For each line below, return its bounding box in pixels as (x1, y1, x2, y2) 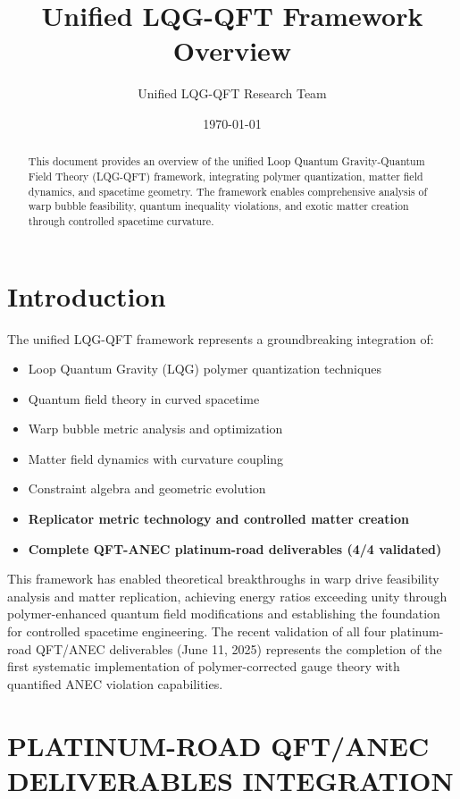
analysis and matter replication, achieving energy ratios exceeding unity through (7, 586, 447, 605)
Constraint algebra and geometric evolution (28, 479, 266, 498)
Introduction (7, 277, 166, 314)
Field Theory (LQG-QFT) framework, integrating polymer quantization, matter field (28, 168, 423, 183)
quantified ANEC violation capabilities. (7, 674, 223, 693)
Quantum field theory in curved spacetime (28, 389, 260, 408)
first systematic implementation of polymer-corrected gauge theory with (7, 657, 400, 676)
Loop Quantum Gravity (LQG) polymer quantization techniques (28, 359, 381, 378)
